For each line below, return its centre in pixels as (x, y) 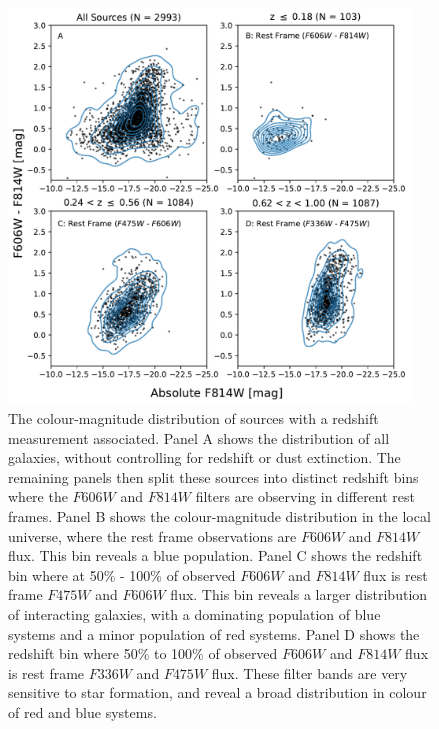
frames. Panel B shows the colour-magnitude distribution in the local (219, 516)
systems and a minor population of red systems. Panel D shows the (214, 633)
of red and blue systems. (82, 712)
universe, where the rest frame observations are (152, 535)
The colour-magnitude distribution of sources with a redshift (193, 418)
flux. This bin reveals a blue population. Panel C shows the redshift (215, 555)
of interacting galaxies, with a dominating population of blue (194, 614)
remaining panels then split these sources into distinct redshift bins (213, 476)
